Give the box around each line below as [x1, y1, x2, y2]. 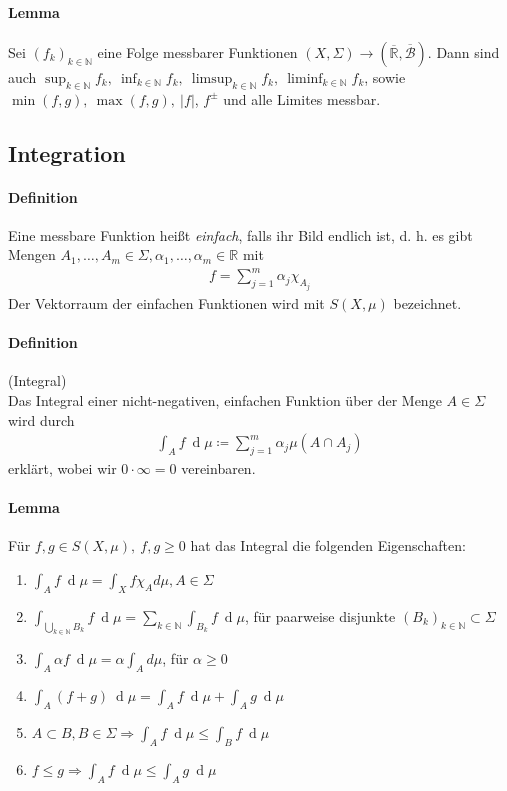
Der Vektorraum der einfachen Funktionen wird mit [8, 292, 325, 313]
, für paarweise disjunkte [244, 605, 396, 626]
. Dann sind [427, 41, 500, 62]
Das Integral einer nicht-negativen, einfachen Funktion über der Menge [8, 389, 442, 410]
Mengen [8, 244, 56, 265]
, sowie [364, 66, 406, 87]
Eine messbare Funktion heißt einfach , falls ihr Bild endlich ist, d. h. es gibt [8, 224, 473, 245]
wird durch [8, 409, 75, 430]
